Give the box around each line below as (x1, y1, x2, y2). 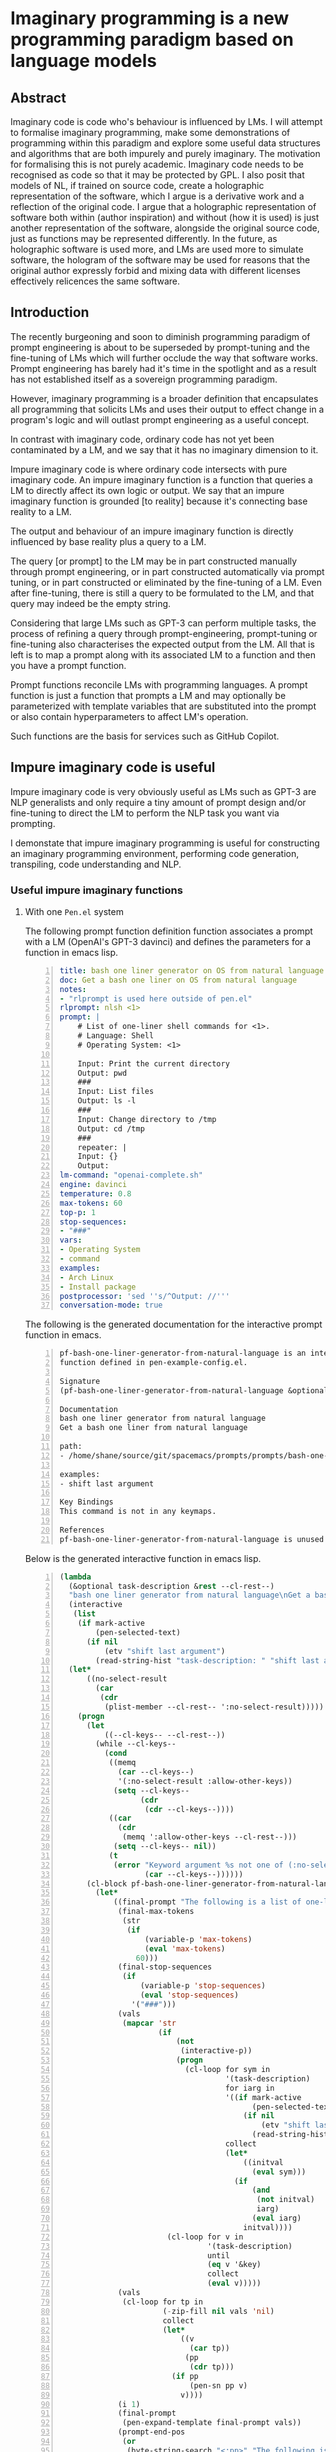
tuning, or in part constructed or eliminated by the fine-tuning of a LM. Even (10, 576, 322, 588)
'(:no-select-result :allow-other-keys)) (117, 1776, 293, 1786)
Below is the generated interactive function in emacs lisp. (24, 1552, 262, 1564)
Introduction (10, 304, 90, 321)
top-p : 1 (59, 1207, 97, 1217)
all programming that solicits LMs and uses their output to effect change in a (10, 403, 325, 415)
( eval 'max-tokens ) (144, 1943, 226, 1954)
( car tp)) (189, 2343, 230, 2354)
